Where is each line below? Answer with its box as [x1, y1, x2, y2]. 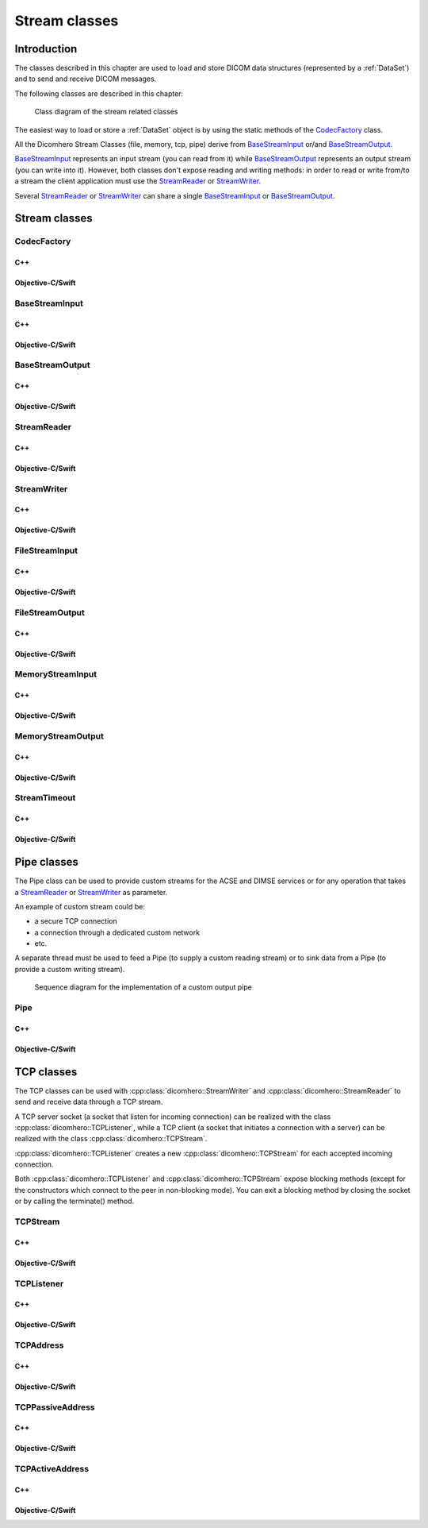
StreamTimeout [14, 793, 76, 804]
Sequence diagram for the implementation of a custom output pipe [34, 982, 253, 992]
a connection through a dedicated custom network [34, 928, 201, 937]
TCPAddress [14, 1340, 64, 1351]
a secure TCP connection [34, 916, 118, 926]
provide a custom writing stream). [14, 964, 125, 974]
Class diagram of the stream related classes [34, 107, 178, 117]
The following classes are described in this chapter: [14, 88, 184, 98]
